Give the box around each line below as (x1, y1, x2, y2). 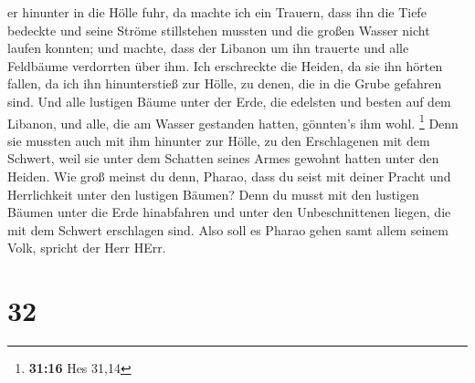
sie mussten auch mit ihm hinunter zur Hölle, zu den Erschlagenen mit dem (7, 130, 430, 150)
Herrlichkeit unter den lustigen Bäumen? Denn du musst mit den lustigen (7, 184, 419, 203)
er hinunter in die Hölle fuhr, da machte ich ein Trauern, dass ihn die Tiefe (7, 3, 427, 21)
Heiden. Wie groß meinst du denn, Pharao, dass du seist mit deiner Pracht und (7, 167, 451, 185)
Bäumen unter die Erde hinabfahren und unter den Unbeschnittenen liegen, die (7, 202, 451, 222)
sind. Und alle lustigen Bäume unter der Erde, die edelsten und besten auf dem (7, 91, 451, 110)
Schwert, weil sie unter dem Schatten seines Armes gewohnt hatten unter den (7, 149, 439, 168)
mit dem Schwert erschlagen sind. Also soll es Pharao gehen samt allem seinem (7, 220, 449, 239)
